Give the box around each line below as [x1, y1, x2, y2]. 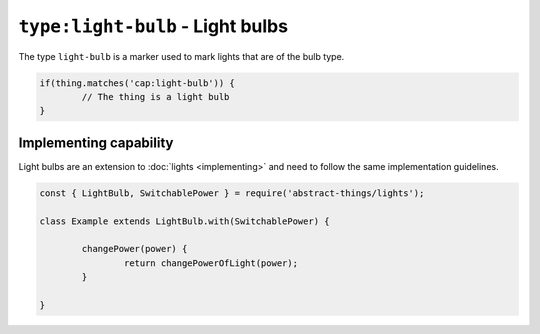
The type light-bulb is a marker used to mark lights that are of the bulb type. [18, 50, 345, 62]
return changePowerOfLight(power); [123, 257, 299, 269]
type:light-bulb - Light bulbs [18, 15, 289, 37]
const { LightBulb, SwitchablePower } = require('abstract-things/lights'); [39, 187, 425, 199]
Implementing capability [18, 134, 174, 151]
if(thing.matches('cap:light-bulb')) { [39, 77, 235, 89]
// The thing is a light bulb [81, 91, 230, 102]
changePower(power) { [81, 243, 188, 255]
